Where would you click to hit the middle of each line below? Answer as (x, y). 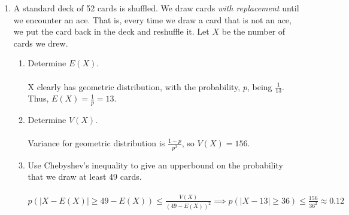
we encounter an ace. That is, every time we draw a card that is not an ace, (152, 19)
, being (260, 86)
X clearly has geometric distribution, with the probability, (134, 86)
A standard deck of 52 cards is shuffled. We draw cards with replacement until (156, 8)
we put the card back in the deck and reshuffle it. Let (111, 31)
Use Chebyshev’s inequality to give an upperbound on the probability (155, 165)
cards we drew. (41, 43)
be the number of (254, 31)
